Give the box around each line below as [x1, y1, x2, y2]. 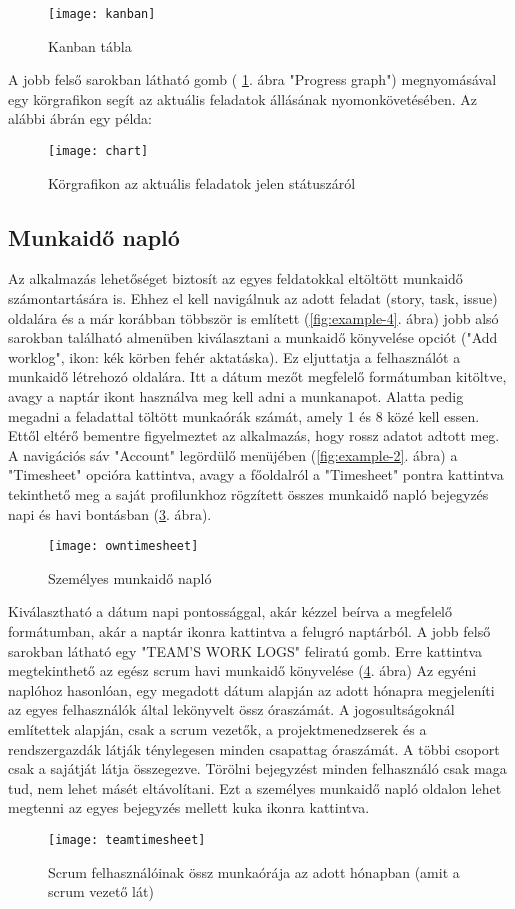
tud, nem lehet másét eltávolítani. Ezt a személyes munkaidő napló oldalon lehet [8, 777, 502, 798]
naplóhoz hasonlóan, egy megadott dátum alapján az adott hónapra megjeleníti [8, 679, 495, 700]
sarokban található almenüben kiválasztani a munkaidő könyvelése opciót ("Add [8, 327, 498, 348]
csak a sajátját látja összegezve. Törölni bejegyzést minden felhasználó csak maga [8, 758, 507, 779]
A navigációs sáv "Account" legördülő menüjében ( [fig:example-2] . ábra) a [8, 444, 458, 465]
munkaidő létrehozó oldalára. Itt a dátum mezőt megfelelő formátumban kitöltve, [8, 366, 507, 387]
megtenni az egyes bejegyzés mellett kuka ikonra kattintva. [8, 797, 370, 818]
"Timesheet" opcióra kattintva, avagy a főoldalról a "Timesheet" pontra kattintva [8, 464, 504, 485]
